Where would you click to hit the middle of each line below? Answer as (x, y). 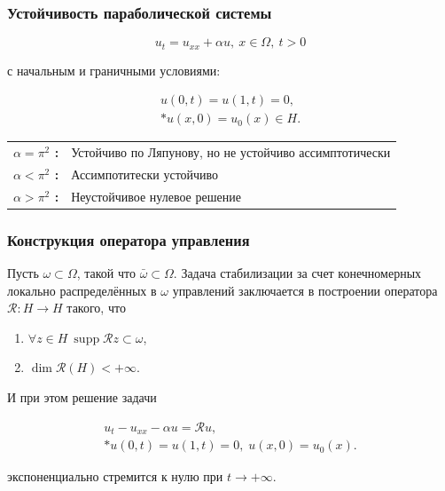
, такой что (106, 273)
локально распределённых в (82, 290)
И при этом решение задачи (82, 397)
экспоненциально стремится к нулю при (115, 476)
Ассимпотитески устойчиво (145, 174)
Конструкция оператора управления (129, 239)
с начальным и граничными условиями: (114, 70)
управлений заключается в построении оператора (305, 290)
